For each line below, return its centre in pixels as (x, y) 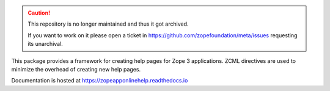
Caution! (39, 13)
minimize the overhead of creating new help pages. (76, 69)
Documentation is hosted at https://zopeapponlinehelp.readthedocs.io (100, 81)
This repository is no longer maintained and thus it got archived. (108, 24)
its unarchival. (46, 44)
